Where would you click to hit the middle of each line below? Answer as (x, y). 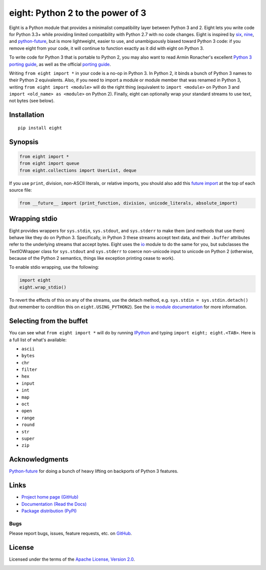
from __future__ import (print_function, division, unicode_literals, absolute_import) (129, 203)
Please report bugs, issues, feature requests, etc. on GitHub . (71, 534)
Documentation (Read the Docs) (54, 504)
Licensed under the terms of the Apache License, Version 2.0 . (72, 559)
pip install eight (40, 128)
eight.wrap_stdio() (43, 287)
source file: (20, 190)
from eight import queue (50, 163)
